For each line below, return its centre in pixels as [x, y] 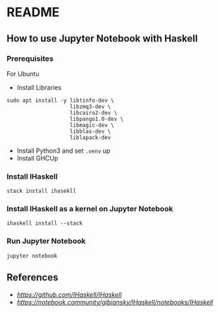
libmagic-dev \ [92, 125]
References [32, 277]
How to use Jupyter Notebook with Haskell [102, 39]
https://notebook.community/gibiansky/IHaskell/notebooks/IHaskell [115, 302]
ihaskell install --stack [44, 223]
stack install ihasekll [42, 191]
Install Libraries [39, 87]
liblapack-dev [90, 137]
